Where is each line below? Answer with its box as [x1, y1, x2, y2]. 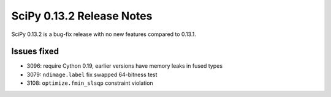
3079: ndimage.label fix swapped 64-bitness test [26, 71, 158, 78]
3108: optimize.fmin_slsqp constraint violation [26, 79, 153, 87]
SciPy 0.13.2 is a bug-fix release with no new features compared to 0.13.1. [11, 31, 196, 38]
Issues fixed [11, 46, 59, 57]
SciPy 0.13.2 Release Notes [11, 9, 153, 23]
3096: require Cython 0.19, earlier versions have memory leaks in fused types [26, 62, 223, 70]
